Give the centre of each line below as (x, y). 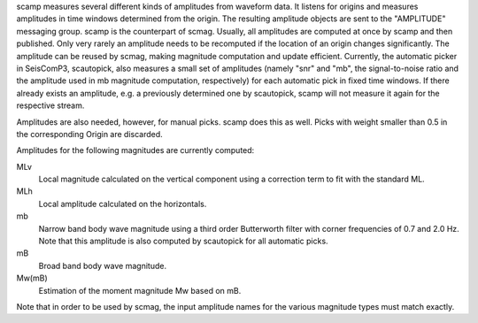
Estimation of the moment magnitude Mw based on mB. (140, 290)
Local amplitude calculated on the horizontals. (123, 204)
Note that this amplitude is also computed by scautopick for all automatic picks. (183, 241)
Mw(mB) (32, 278)
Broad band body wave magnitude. (103, 265)
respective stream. (50, 105)
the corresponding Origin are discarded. (89, 134)
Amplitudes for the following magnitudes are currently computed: (135, 150)
